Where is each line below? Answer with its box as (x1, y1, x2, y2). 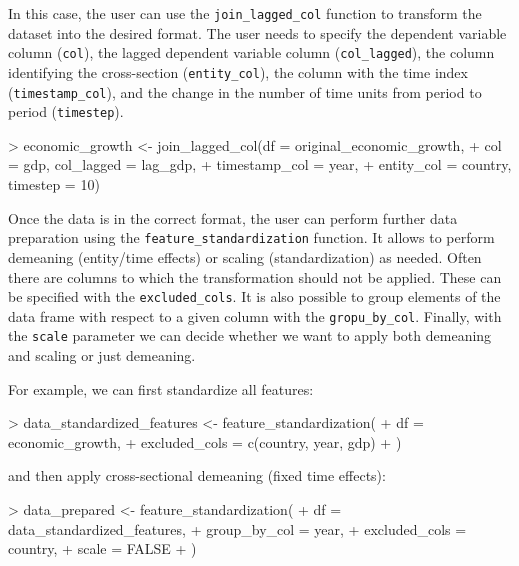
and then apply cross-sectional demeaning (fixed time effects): (8, 465, 386, 486)
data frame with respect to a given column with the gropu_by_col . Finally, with (8, 305, 502, 326)
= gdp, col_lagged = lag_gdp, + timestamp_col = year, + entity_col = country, (8, 154, 512, 175)
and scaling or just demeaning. (8, 345, 196, 366)
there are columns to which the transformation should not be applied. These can (8, 266, 502, 287)
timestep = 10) (8, 174, 100, 195)
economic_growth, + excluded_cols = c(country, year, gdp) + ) (8, 431, 402, 452)
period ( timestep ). (8, 101, 124, 122)
